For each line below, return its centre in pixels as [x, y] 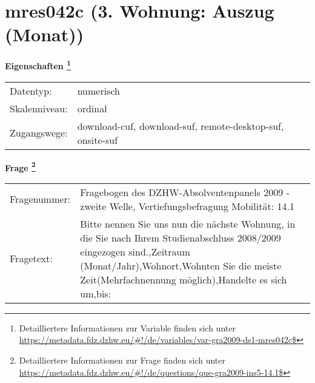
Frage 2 [20, 166]
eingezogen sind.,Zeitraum [135, 251]
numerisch [98, 90]
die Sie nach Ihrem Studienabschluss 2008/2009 [181, 237]
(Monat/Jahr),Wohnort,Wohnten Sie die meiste [181, 265]
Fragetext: [31, 259]
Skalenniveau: [39, 108]
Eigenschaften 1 [38, 65]
